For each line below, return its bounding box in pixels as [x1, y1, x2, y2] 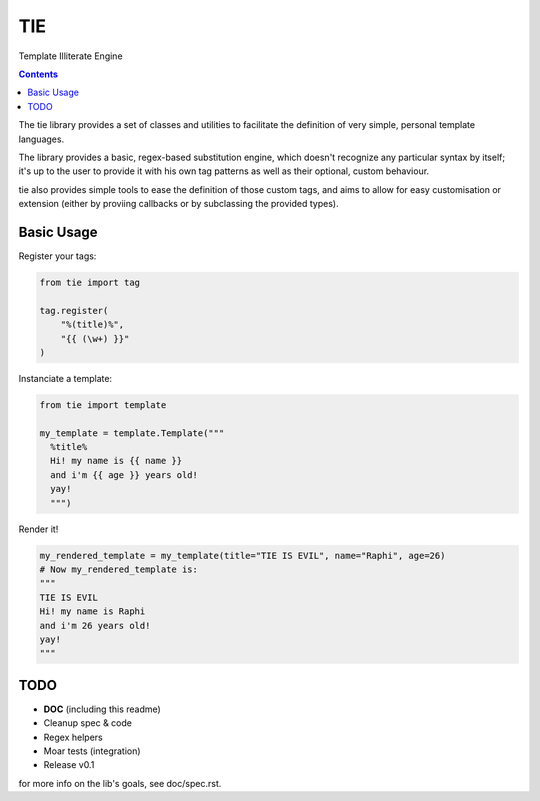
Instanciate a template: [18, 372, 113, 384]
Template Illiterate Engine [18, 50, 124, 62]
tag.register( [39, 305, 109, 316]
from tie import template [39, 399, 167, 410]
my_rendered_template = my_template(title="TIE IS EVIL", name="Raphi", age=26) [39, 550, 446, 561]
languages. [18, 133, 65, 145]
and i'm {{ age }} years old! [50, 469, 199, 480]
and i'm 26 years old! [39, 620, 151, 631]
